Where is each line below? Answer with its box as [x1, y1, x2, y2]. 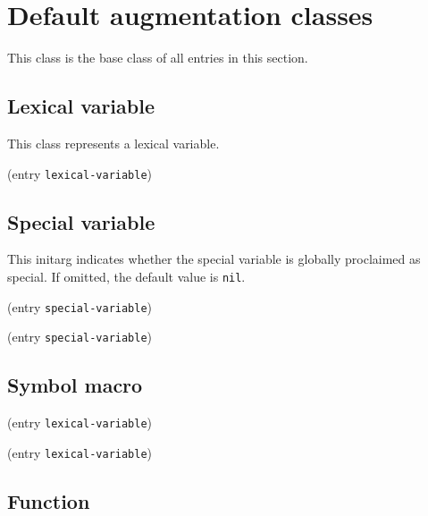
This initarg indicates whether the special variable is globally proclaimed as [7, 250, 421, 268]
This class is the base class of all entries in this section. [7, 48, 308, 67]
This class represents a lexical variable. [7, 133, 220, 152]
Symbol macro [7, 371, 143, 399]
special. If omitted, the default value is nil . [7, 266, 246, 285]
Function [7, 486, 90, 514]
